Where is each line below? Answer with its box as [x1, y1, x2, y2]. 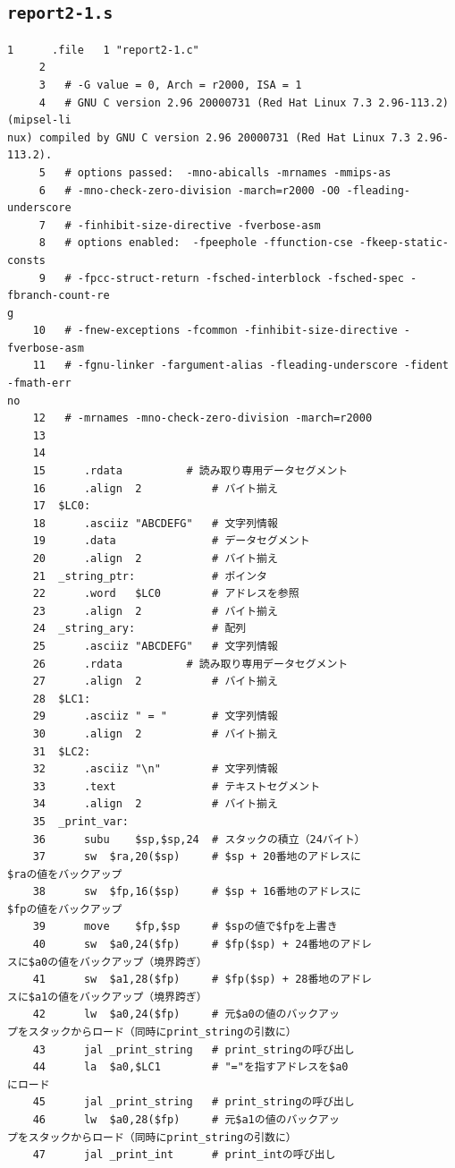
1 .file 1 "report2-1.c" [7, 43, 199, 56]
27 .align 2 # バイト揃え [32, 675, 278, 688]
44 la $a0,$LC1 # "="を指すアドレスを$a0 [32, 1061, 349, 1074]
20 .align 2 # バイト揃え [32, 552, 278, 565]
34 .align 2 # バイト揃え [32, 797, 278, 811]
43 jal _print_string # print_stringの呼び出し [32, 1043, 355, 1056]
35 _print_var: [32, 814, 130, 828]
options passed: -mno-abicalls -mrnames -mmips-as [77, 166, 392, 179]
